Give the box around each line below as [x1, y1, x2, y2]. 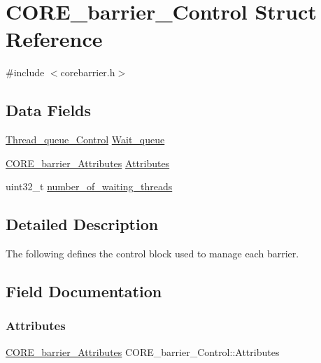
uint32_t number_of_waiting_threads [6, 179, 173, 194]
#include [6, 65, 45, 80]
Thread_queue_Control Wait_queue [6, 132, 165, 147]
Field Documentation [6, 280, 162, 302]
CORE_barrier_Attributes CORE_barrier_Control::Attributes [6, 344, 280, 359]
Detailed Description [6, 213, 159, 235]
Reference [6, 24, 103, 53]
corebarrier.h [60, 65, 115, 80]
